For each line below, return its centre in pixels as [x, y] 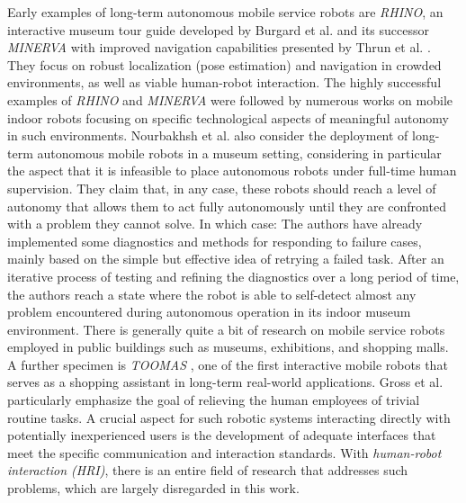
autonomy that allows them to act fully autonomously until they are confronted [227, 206]
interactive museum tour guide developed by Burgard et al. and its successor [218, 29]
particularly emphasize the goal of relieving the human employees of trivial [214, 400]
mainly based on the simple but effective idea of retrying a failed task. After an [226, 259]
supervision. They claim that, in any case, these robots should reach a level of [222, 188]
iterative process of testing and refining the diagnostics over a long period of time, [233, 276]
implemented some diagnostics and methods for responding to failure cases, [215, 241]
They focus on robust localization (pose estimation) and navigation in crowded [224, 64]
